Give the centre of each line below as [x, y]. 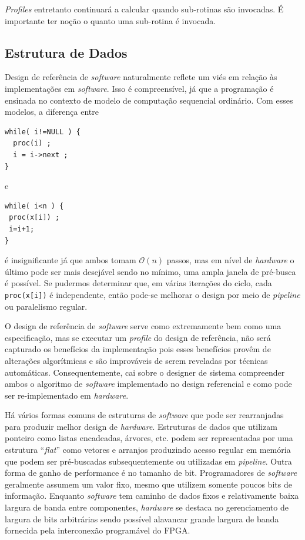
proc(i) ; [32, 143]
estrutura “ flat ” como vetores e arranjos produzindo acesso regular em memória [148, 450]
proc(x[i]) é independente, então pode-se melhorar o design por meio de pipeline [152, 294]
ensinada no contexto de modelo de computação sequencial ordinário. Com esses [149, 100]
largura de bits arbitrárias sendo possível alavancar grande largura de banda [142, 519]
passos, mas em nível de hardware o [230, 260]
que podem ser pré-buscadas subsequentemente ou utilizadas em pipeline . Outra [148, 461]
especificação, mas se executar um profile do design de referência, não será [138, 337]
